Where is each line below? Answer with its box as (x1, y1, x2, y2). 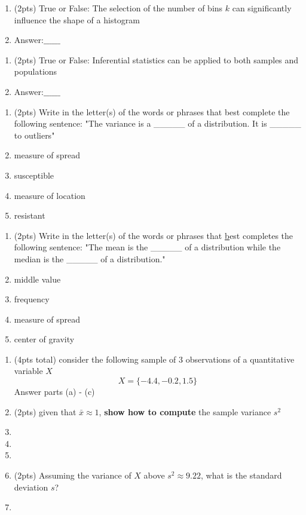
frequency (14, 293, 50, 305)
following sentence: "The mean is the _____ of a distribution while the (14, 241, 281, 253)
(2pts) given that (14, 405, 76, 418)
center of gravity (14, 333, 75, 345)
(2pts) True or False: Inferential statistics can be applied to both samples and (14, 53, 299, 66)
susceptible (14, 168, 54, 181)
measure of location (14, 189, 85, 201)
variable (14, 364, 43, 377)
